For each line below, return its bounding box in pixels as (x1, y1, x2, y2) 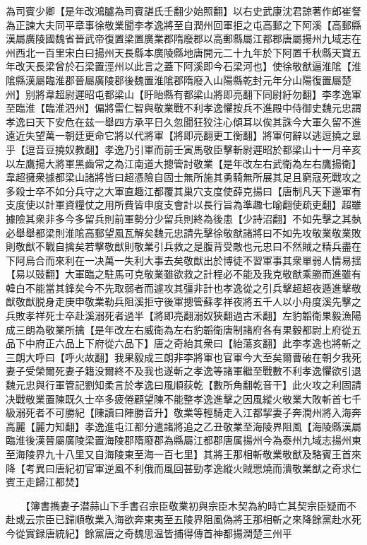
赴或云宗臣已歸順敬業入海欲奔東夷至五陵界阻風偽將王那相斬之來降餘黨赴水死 (6, 512, 361, 527)
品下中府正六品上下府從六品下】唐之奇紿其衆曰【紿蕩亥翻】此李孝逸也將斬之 (6, 336, 361, 351)
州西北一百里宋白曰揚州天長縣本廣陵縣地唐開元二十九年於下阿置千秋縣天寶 (6, 45, 351, 59)
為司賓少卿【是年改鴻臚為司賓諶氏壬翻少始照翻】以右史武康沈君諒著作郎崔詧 (6, 4, 361, 18)
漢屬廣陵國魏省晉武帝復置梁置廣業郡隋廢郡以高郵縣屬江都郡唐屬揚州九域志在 (6, 31, 361, 46)
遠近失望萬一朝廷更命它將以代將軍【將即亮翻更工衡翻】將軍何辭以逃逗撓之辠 (6, 128, 361, 143)
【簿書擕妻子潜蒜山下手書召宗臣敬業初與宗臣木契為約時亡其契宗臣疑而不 (25, 498, 356, 512)
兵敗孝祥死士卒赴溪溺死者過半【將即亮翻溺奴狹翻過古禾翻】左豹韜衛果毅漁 (6, 308, 351, 323)
